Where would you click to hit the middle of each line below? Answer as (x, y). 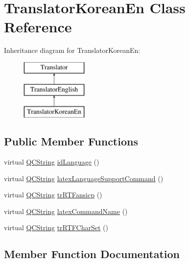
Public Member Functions (71, 141)
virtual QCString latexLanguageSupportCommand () (84, 178)
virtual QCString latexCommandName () (66, 211)
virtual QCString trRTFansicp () (53, 195)
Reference (38, 27)
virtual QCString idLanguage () (52, 162)
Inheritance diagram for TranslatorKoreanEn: (72, 50)
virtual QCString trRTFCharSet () (56, 227)
